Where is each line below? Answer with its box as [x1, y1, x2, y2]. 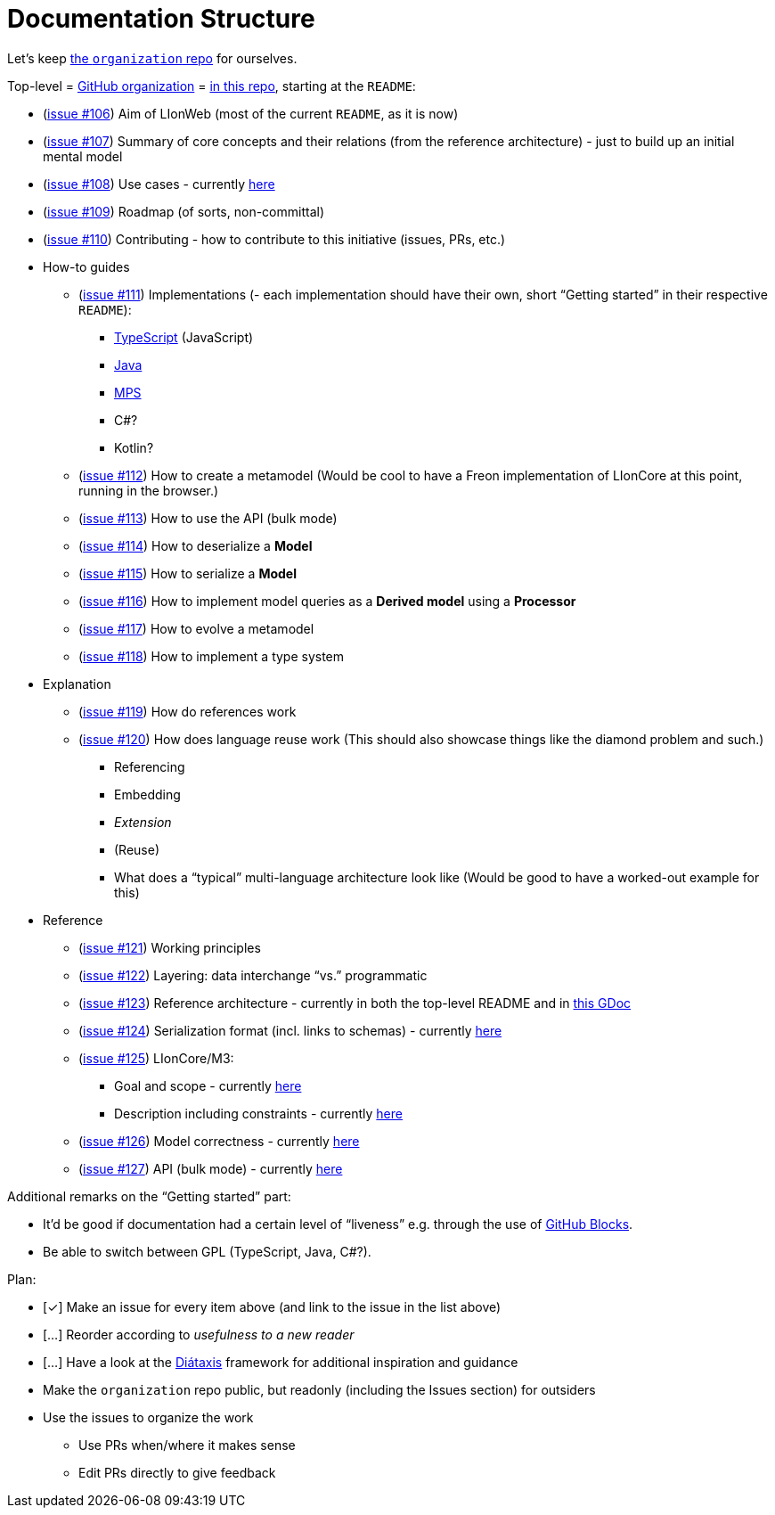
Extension [114, 814, 172, 830]
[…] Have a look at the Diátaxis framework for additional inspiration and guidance [43, 1354, 518, 1370]
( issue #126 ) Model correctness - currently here [78, 1133, 360, 1149]
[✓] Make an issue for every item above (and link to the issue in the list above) [43, 1298, 502, 1314]
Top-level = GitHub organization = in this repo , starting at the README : [7, 78, 416, 94]
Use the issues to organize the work [43, 1409, 254, 1425]
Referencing [114, 758, 185, 774]
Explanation [43, 676, 111, 692]
